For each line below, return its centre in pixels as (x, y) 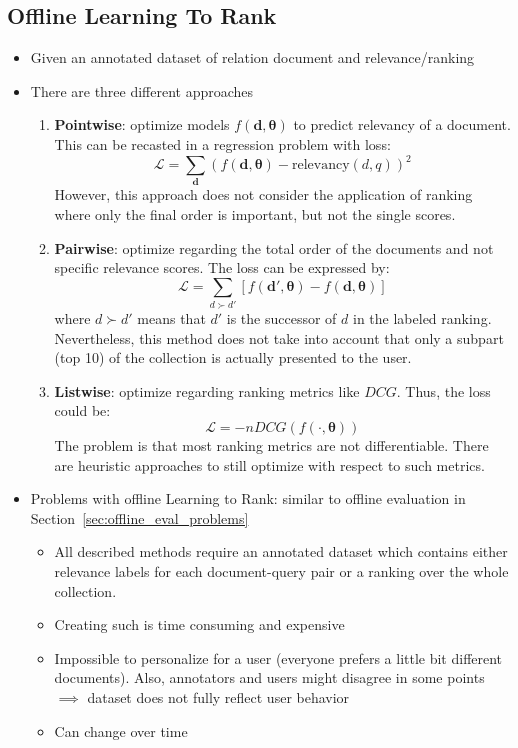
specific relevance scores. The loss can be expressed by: (222, 267)
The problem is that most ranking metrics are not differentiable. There (271, 445)
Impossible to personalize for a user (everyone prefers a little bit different (278, 657)
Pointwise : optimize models (142, 124)
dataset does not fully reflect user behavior (218, 697)
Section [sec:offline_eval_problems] (139, 517)
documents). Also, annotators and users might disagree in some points (269, 677)
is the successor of (281, 318)
